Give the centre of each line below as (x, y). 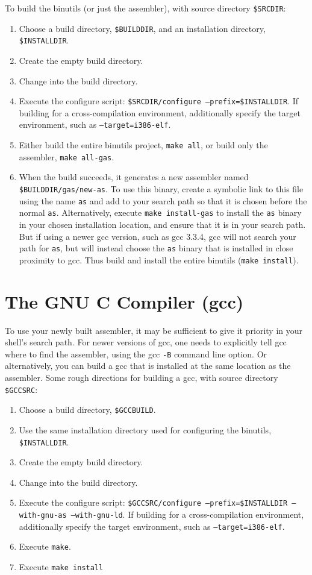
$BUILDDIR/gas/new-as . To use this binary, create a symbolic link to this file (161, 188)
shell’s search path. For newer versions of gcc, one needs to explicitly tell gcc (146, 342)
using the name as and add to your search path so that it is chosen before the (163, 200)
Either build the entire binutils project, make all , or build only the (143, 145)
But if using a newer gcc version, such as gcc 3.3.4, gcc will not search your (158, 236)
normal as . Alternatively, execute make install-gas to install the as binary (160, 212)
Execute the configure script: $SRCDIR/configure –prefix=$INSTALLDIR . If (158, 101)
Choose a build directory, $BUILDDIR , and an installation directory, (142, 28)
